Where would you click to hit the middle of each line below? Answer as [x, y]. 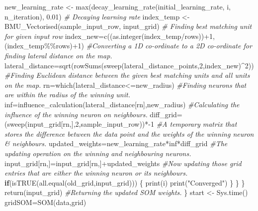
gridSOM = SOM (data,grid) [45, 202]
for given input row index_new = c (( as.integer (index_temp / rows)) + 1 [109, 36]
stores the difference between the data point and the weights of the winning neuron [129, 133]
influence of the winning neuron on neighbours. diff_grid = [93, 114]
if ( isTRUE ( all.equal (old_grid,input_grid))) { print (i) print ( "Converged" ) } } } [125, 182]
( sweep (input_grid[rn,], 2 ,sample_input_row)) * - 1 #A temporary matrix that [121, 124]
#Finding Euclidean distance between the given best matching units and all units [127, 75]
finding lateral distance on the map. [58, 55]
